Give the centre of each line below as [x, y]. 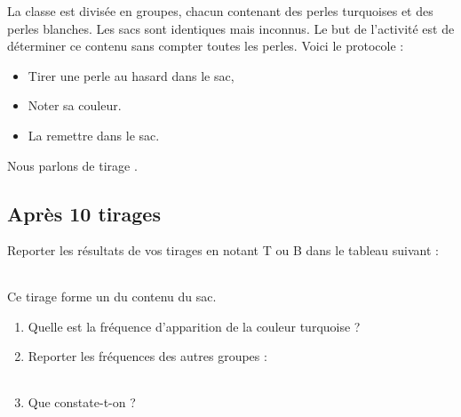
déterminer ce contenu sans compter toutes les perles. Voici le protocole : [206, 46]
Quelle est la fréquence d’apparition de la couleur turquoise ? [194, 326]
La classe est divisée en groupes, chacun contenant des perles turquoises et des [220, 11]
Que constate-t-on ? [82, 401]
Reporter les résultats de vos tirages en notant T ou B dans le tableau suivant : [223, 250]
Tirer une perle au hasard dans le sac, [131, 75]
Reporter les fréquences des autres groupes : [147, 356]
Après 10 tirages [84, 213]
